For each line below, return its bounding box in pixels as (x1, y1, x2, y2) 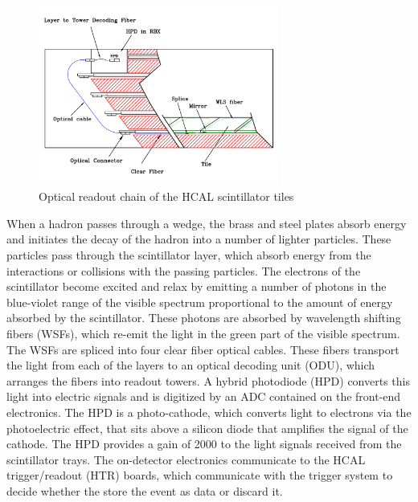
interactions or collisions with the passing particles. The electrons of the (6, 262, 361, 279)
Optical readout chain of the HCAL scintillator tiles (39, 188, 294, 205)
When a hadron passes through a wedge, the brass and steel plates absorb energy (6, 214, 407, 231)
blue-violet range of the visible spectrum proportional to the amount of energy (6, 293, 393, 310)
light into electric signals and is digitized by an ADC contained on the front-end (6, 388, 401, 405)
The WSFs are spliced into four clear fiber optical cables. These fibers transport (6, 341, 400, 357)
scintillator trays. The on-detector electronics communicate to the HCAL (6, 451, 366, 467)
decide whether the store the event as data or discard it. (6, 482, 283, 499)
